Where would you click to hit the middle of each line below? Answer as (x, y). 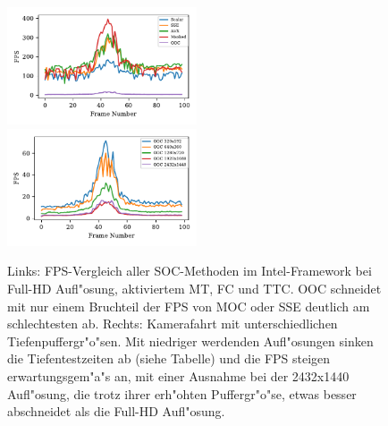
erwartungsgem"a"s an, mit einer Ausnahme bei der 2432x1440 (178, 375)
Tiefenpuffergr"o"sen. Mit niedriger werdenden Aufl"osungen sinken (190, 341)
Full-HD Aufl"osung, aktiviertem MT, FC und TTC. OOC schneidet (194, 288)
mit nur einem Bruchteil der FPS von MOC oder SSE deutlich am (189, 306)
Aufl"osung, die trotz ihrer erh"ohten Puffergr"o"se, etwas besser (182, 393)
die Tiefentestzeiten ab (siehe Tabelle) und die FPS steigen (169, 358)
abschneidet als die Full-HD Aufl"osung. (116, 411)
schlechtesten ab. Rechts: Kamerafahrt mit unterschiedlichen (173, 324)
